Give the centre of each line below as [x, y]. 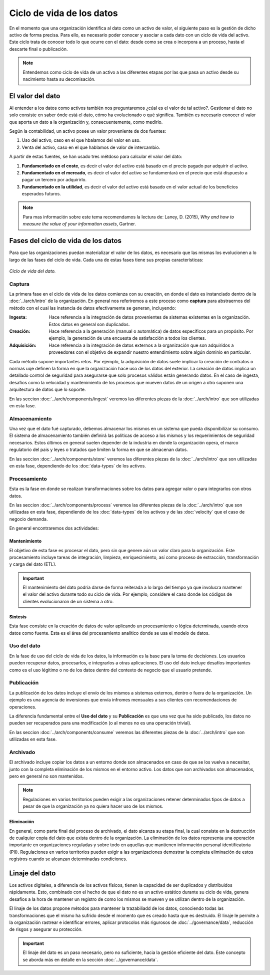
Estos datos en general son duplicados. [89, 324]
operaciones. [23, 707]
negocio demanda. [28, 519]
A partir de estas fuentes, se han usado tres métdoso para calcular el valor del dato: [96, 157]
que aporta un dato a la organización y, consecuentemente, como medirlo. [86, 122]
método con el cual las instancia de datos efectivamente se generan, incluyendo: [92, 308]
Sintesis [18, 617]
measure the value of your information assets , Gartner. [79, 224]
